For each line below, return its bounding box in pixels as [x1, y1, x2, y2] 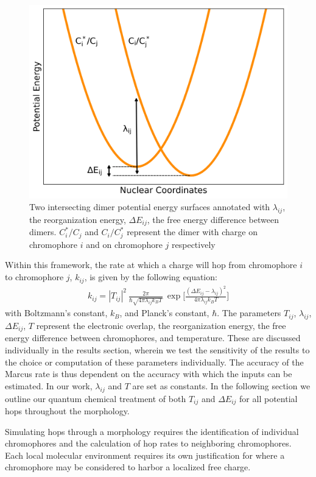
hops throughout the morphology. [5, 405, 130, 417]
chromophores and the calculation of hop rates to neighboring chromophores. [5, 437, 292, 450]
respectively [172, 238, 216, 250]
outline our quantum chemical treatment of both [5, 392, 186, 405]
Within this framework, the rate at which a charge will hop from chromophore [5, 258, 297, 271]
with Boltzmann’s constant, [5, 306, 108, 319]
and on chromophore [86, 238, 163, 250]
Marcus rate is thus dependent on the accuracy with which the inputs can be [5, 367, 292, 380]
